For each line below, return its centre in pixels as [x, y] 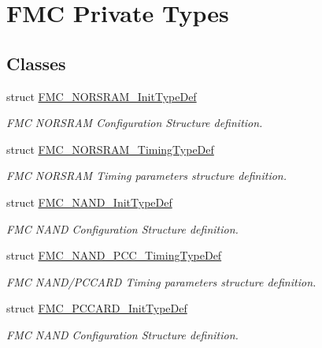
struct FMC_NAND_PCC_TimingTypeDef [114, 255]
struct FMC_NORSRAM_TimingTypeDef [110, 149]
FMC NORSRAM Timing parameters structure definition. [147, 176]
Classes [36, 63]
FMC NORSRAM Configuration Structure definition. [135, 123]
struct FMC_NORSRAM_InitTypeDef [102, 96]
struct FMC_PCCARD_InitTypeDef [97, 308]
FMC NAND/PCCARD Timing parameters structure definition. [161, 281]
